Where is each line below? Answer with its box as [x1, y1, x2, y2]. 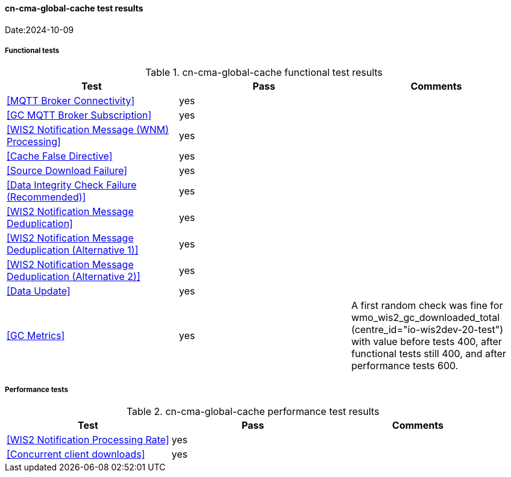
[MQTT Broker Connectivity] [7, 95, 135, 107]
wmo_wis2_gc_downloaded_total [351, 311, 500, 324]
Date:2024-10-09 [5, 24, 74, 35]
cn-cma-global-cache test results [5, 3, 143, 13]
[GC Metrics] [7, 329, 65, 342]
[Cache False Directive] [7, 150, 113, 163]
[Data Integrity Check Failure [7, 179, 137, 192]
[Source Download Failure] [7, 164, 128, 177]
